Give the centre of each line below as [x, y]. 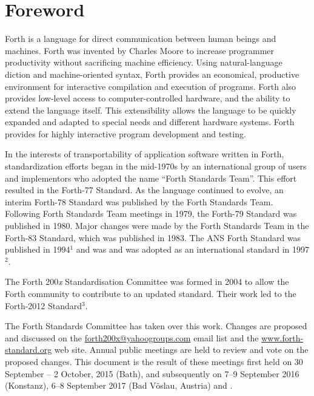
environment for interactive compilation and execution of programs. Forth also [151, 86]
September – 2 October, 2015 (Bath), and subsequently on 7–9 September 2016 [152, 373]
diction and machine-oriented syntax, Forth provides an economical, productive [152, 74]
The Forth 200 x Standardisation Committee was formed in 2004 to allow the [147, 282]
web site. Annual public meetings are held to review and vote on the [181, 350]
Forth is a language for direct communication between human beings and [141, 39]
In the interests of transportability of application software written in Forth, [145, 154]
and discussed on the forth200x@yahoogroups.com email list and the [132, 337]
